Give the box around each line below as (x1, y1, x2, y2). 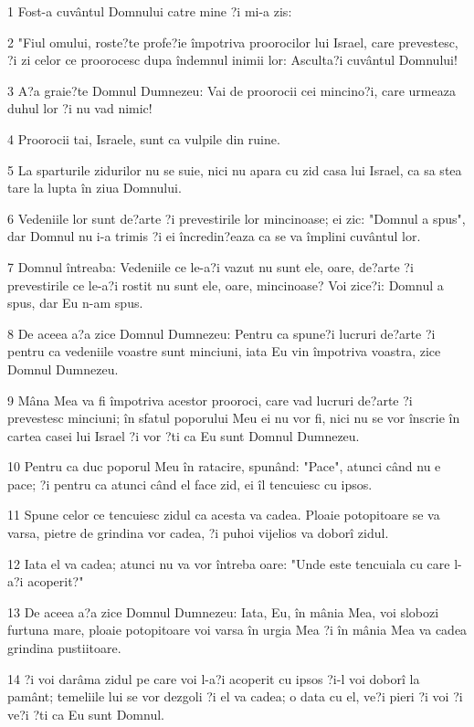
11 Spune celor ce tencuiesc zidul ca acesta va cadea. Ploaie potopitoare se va (7, 505, 440, 524)
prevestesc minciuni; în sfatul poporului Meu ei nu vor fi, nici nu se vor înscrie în (7, 408, 460, 427)
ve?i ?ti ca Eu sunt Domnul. (7, 704, 164, 723)
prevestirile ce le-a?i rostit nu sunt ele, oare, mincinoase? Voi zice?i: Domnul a (7, 275, 444, 294)
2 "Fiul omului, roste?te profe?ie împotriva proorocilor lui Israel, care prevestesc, (7, 32, 458, 51)
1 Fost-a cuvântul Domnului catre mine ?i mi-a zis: (7, 2, 292, 20)
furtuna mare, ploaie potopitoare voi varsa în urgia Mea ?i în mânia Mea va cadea (7, 620, 468, 639)
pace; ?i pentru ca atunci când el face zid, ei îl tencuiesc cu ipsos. (7, 474, 373, 493)
